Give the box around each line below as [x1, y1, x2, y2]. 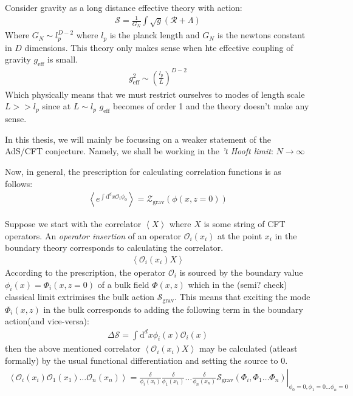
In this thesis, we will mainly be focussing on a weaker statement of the [5, 132, 271, 145]
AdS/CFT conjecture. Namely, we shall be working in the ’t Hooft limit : [5, 145, 273, 157]
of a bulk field [97, 278, 149, 290]
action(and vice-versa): [5, 315, 89, 327]
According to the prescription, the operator [5, 265, 166, 278]
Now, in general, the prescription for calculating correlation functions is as [5, 165, 281, 177]
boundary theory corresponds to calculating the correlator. [5, 241, 224, 254]
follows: [5, 177, 33, 189]
